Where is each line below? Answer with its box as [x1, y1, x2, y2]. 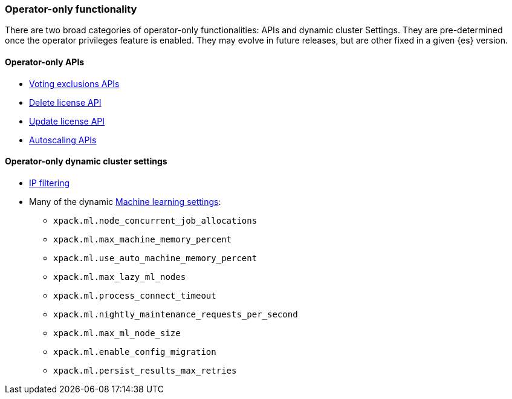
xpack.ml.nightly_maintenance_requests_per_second [53, 309, 298, 319]
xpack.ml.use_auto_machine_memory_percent [53, 253, 258, 263]
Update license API [29, 115, 105, 126]
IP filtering [29, 177, 70, 188]
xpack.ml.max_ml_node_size [53, 328, 181, 338]
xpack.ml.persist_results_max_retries [53, 365, 237, 375]
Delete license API [29, 97, 102, 108]
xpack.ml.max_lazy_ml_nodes [53, 271, 186, 282]
